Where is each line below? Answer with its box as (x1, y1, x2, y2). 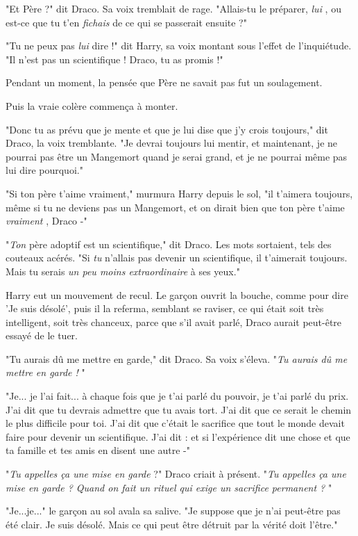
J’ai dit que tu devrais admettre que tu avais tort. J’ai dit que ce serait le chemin (6, 402, 352, 416)
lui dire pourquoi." (6, 163, 83, 177)
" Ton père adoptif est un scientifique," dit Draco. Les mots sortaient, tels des (6, 236, 332, 251)
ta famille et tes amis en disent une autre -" (6, 443, 191, 457)
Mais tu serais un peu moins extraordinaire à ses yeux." (6, 263, 240, 278)
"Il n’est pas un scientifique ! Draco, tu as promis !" (6, 51, 223, 66)
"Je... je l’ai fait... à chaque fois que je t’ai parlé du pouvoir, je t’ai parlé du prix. (6, 389, 349, 403)
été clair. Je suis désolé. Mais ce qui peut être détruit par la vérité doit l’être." (6, 517, 338, 531)
